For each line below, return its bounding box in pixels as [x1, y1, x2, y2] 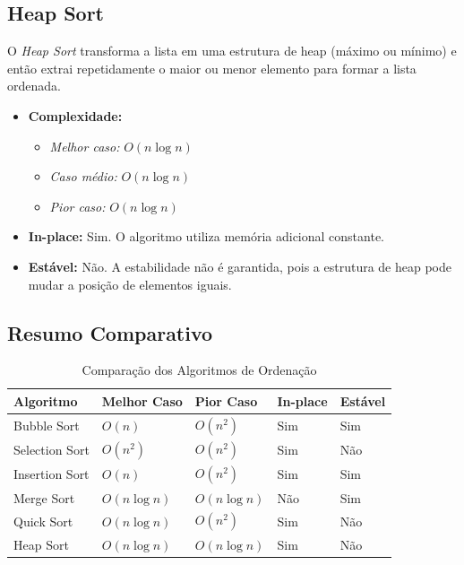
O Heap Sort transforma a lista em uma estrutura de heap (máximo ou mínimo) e [7, 41, 457, 60]
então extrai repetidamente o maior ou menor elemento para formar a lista [7, 58, 417, 77]
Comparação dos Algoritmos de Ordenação [82, 361, 317, 379]
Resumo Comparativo [7, 318, 213, 346]
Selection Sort [13, 440, 90, 459]
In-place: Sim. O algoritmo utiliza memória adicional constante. [28, 227, 384, 246]
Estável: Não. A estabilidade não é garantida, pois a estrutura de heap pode [28, 256, 451, 275]
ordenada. [7, 76, 61, 95]
